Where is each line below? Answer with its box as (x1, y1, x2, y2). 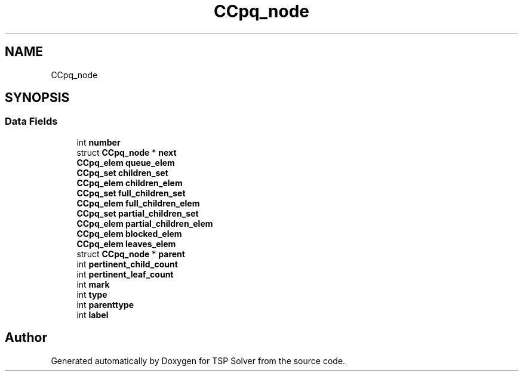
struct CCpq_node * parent (76, 248, 185, 259)
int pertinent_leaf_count (76, 269, 174, 279)
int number (76, 137, 121, 147)
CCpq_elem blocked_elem (76, 228, 182, 239)
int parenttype (76, 299, 134, 310)
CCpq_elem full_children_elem (76, 198, 200, 208)
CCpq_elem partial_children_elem (76, 218, 213, 229)
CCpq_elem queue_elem (76, 157, 175, 168)
